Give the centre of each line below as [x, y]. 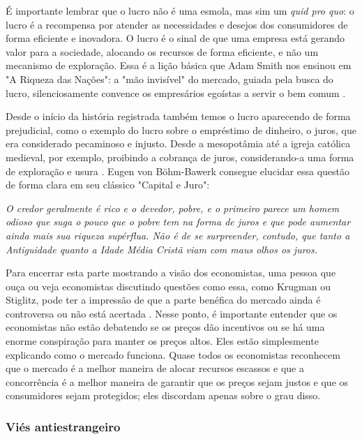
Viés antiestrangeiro [63, 426]
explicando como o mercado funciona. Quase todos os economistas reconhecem [173, 354]
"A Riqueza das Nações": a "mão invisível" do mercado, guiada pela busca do [169, 79]
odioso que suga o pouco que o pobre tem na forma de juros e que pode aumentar [178, 222]
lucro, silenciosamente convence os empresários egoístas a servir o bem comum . [176, 92]
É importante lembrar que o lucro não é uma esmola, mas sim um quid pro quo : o [180, 10]
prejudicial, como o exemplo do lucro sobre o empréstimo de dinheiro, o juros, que [181, 129]
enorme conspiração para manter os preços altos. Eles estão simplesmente [162, 341]
